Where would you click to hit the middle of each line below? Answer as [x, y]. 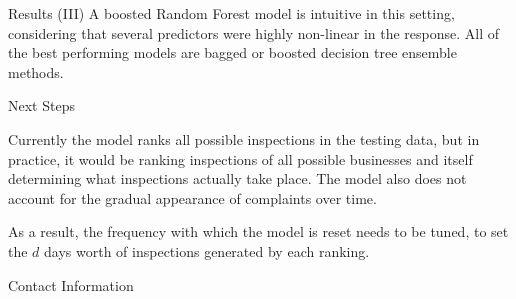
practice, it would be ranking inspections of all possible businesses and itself [240, 158]
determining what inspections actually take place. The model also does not [237, 178]
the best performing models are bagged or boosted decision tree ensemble [232, 52]
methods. [36, 71]
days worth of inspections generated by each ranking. [207, 250]
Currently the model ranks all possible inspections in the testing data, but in [244, 138]
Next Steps [41, 105]
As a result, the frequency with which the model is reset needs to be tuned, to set [258, 231]
